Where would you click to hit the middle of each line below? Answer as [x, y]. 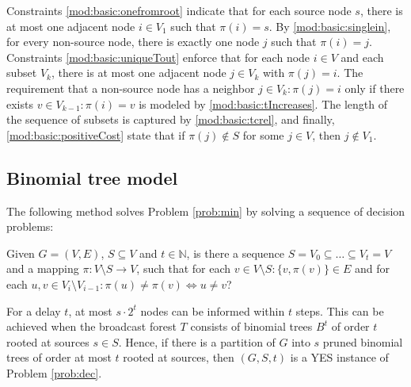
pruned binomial [363, 341]
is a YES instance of [339, 357]
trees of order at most [59, 357]
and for [373, 268]
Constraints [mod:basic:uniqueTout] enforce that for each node [158, 57]
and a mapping [43, 268]
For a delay [34, 310]
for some [263, 134]
